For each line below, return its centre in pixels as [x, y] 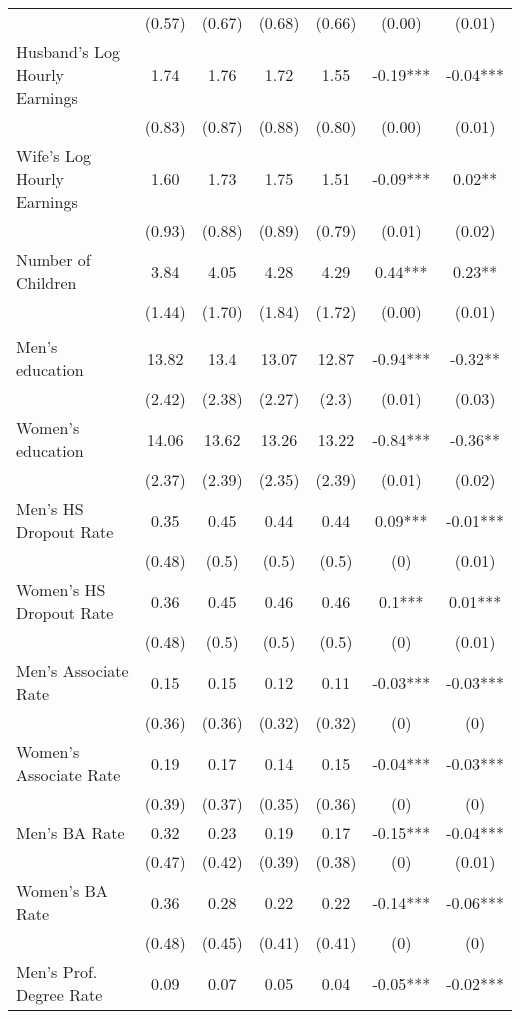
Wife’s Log [53, 155]
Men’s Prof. [57, 971]
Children [46, 282]
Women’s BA [62, 890]
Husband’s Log [68, 51]
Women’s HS [61, 589]
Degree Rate [59, 994]
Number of [53, 259]
